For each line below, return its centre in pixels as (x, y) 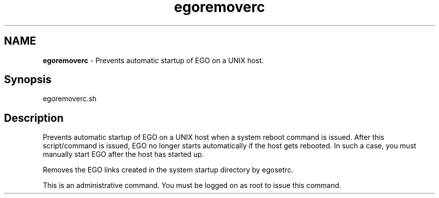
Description (34, 118)
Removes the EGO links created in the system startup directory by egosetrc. (168, 170)
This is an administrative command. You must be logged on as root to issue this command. (192, 185)
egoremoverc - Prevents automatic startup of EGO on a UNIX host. (153, 60)
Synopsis (28, 80)
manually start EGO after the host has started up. (123, 154)
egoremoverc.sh (70, 99)
